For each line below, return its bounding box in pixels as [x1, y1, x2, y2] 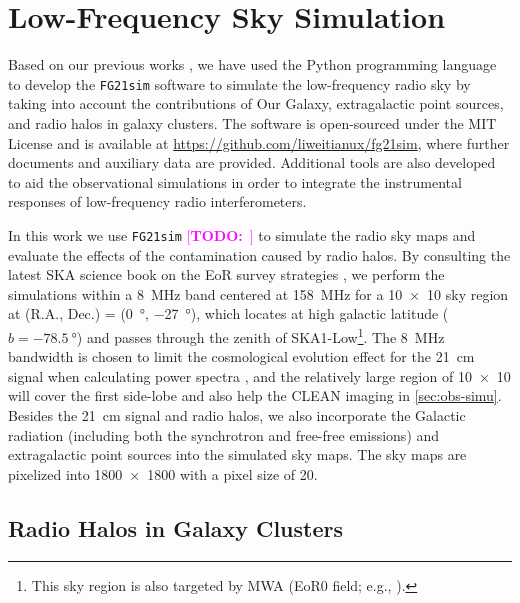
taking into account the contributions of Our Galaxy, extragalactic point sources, [8, 93, 504, 114]
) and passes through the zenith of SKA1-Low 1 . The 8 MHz [76, 323, 445, 347]
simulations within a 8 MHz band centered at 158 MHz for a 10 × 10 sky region [8, 283, 509, 304]
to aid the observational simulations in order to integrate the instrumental [8, 171, 462, 192]
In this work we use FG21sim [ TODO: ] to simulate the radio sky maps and [8, 224, 476, 245]
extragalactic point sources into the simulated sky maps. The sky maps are [8, 444, 467, 465]
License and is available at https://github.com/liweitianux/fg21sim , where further [8, 132, 510, 153]
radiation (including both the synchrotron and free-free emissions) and [8, 424, 440, 445]
